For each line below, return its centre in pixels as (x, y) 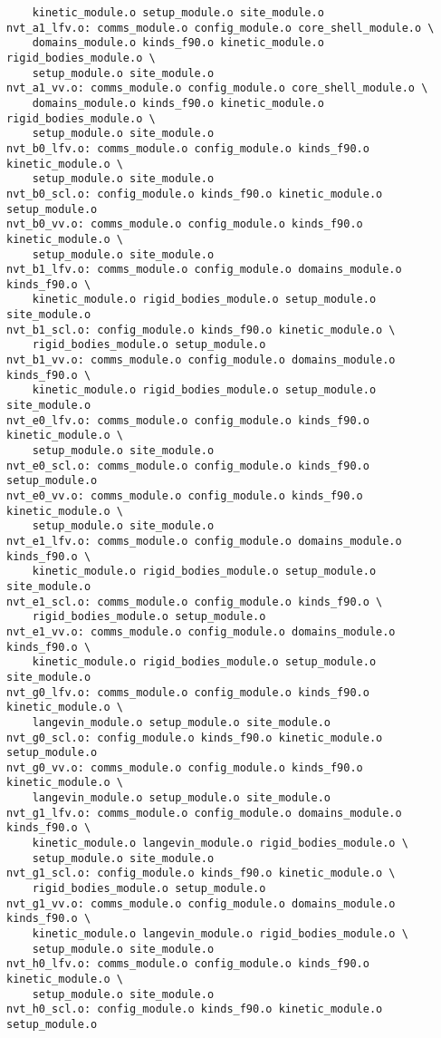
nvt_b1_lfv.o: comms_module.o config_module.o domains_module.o (204, 270)
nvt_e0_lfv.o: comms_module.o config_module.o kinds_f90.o (188, 420)
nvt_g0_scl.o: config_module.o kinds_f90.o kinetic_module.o (195, 737)
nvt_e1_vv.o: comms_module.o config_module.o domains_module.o (201, 631)
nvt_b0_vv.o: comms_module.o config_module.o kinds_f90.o (185, 224)
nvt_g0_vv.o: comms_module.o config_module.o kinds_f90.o (185, 767)
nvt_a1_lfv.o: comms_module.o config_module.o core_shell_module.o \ (220, 28)
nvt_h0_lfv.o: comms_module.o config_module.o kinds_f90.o (188, 964)
